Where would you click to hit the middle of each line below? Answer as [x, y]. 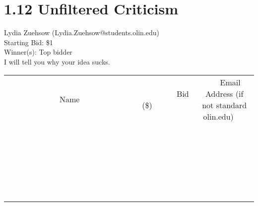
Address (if [225, 93]
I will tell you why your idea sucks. [57, 61]
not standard [225, 105]
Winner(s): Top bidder [38, 52]
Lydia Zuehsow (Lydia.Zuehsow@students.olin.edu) [82, 33]
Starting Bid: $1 [29, 42]
